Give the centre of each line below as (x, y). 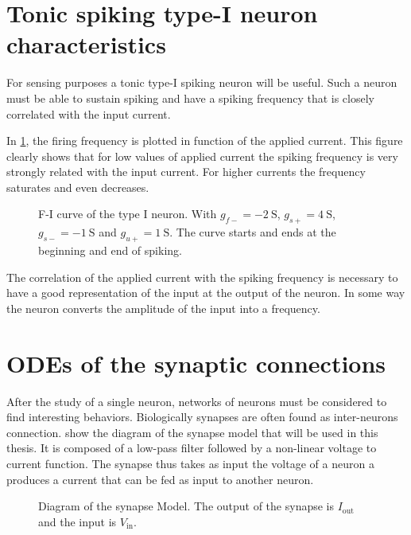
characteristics (86, 44)
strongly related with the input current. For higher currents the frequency (186, 172)
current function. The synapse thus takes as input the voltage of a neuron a (190, 463)
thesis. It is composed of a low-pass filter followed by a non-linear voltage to (192, 448)
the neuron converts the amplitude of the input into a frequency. (163, 308)
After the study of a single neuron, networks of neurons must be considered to (197, 401)
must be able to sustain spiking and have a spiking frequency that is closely (190, 98)
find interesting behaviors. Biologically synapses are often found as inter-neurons (202, 417)
